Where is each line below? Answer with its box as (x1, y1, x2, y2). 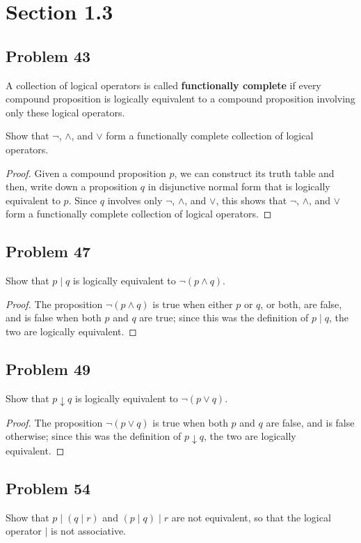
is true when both (152, 415, 228, 429)
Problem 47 (6, 240, 91, 262)
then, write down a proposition (6, 179, 138, 194)
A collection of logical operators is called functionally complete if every (6, 77, 321, 92)
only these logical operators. (6, 105, 125, 119)
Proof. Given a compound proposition (6, 165, 166, 180)
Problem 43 (6, 45, 91, 66)
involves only (107, 192, 163, 207)
